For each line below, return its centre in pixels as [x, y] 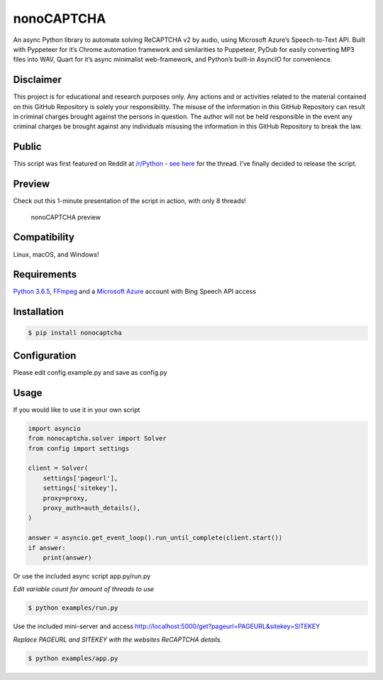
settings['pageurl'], [81, 478]
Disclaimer [37, 80]
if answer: [47, 548]
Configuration [45, 355]
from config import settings [79, 448]
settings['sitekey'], [81, 488]
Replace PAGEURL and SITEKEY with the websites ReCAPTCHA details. [118, 640]
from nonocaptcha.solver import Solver [97, 439]
